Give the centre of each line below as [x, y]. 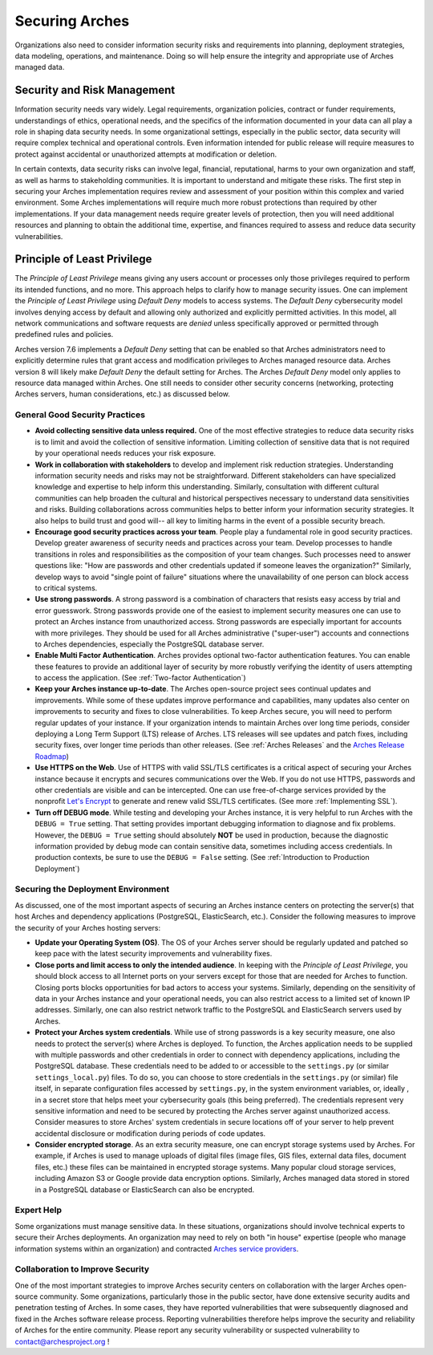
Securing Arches [72, 21]
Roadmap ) [52, 756]
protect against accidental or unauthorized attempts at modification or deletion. [146, 154]
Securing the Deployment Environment [92, 889]
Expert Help [38, 1210]
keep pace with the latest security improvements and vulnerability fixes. [154, 954]
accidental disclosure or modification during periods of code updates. [150, 1133]
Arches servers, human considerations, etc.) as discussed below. [122, 394]
